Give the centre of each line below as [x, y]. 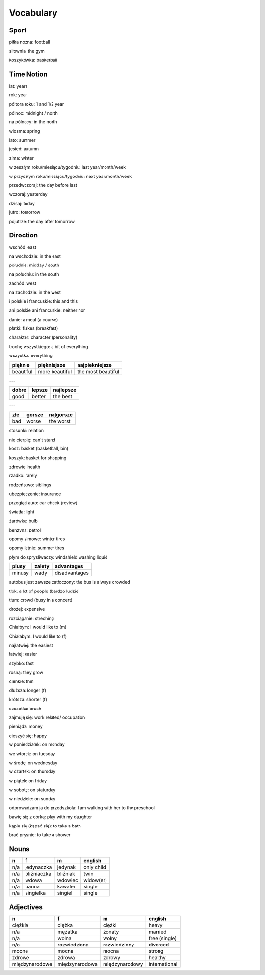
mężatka [68, 932]
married [158, 932]
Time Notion [28, 74]
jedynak [66, 867]
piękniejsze [52, 365]
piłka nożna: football [29, 42]
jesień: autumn [24, 149]
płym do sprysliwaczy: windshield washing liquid [58, 557]
